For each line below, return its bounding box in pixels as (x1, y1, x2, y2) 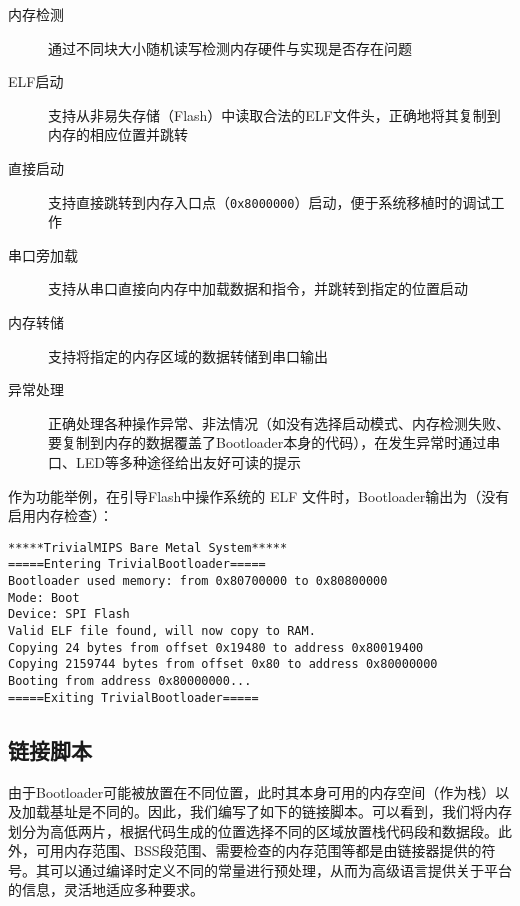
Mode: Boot (8, 590, 80, 605)
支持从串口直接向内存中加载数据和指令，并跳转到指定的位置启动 (48, 278, 468, 299)
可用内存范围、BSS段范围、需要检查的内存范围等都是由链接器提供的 (35, 840, 482, 861)
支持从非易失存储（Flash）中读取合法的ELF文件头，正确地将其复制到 (48, 104, 501, 125)
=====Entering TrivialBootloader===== (8, 557, 266, 572)
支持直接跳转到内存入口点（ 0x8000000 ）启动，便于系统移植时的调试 (48, 191, 491, 212)
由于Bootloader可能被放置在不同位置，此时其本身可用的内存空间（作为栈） (8, 781, 496, 802)
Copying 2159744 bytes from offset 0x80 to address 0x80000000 (8, 657, 438, 672)
